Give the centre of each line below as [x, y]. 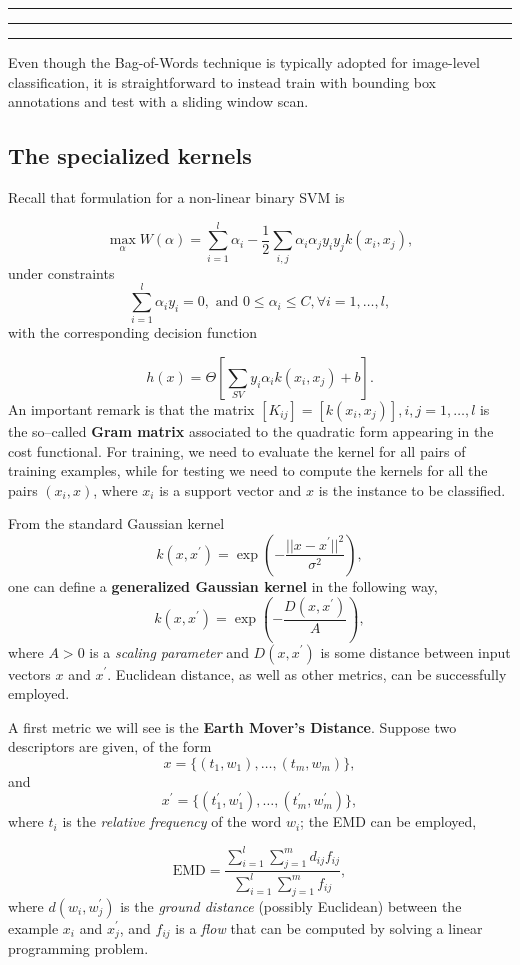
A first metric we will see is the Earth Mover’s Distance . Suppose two [232, 726]
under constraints [61, 272]
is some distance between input [415, 651]
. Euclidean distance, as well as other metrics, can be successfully [307, 673]
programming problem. [78, 948]
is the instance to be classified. [412, 489]
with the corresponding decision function [133, 332]
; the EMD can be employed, [388, 821]
